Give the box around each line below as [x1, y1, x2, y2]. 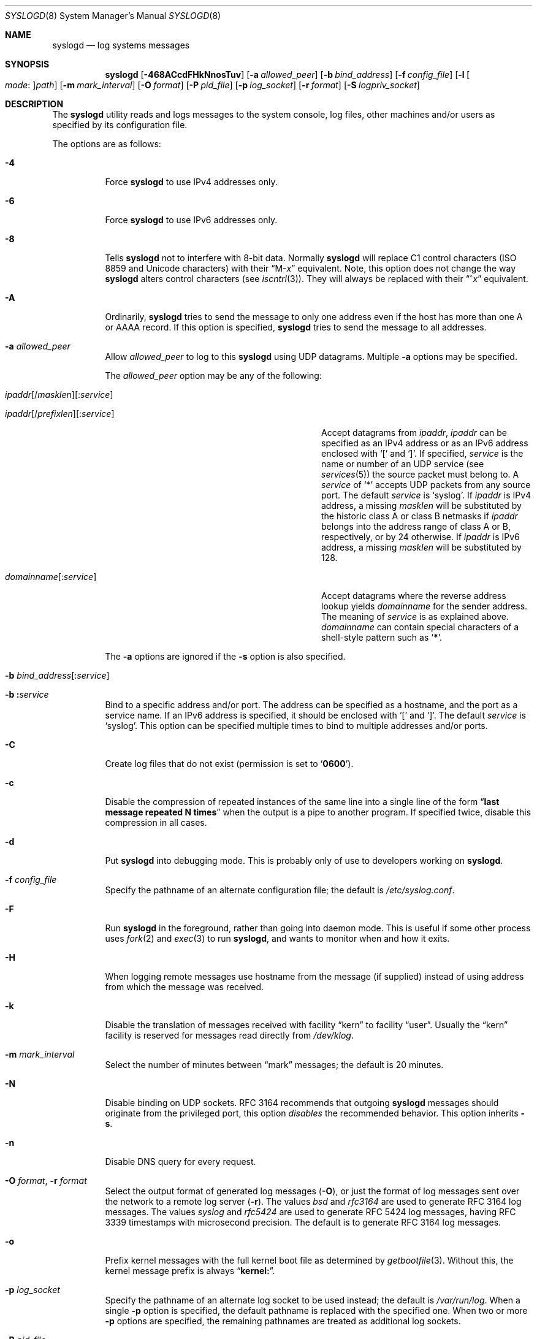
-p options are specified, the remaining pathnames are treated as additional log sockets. [105, 1316, 461, 1326]
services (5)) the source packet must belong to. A [321, 469, 519, 479]
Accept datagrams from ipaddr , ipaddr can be [321, 427, 507, 438]
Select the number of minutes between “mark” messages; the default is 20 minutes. [105, 1059, 444, 1070]
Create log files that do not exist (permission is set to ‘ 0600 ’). [105, 758, 354, 769]
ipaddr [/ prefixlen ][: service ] [5, 408, 115, 419]
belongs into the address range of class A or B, [321, 521, 511, 532]
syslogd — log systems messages [52, 40, 190, 50]
